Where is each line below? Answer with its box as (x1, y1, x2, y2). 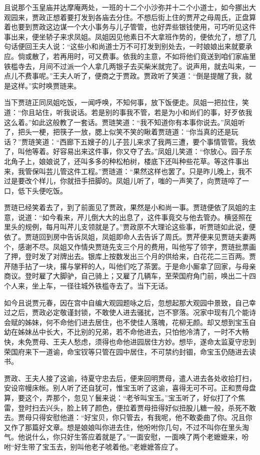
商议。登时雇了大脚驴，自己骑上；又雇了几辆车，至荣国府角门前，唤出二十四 (4, 270, 256, 281)
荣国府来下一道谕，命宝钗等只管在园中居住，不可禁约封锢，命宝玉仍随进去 (4, 346, 249, 356)
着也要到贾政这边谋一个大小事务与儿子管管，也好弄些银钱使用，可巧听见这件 (4, 21, 256, 32)
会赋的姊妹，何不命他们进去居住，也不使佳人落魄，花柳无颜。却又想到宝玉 (4, 316, 249, 327)
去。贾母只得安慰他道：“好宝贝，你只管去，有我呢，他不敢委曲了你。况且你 (4, 412, 252, 422)
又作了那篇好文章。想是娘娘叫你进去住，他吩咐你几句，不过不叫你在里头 (4, 421, 242, 432)
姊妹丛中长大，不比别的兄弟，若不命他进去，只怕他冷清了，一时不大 (17, 326, 242, 337)
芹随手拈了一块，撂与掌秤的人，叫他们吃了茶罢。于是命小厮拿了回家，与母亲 (4, 260, 256, 271)
